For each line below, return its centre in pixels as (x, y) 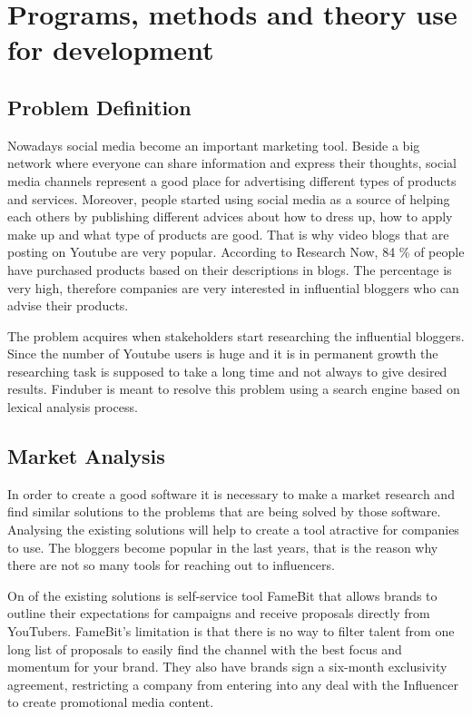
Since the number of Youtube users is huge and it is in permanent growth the (223, 354)
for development (111, 49)
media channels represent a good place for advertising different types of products (232, 180)
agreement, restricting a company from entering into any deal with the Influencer (233, 684)
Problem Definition (99, 107)
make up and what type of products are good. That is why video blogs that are (228, 234)
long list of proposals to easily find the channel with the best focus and (205, 648)
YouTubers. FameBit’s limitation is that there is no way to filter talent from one (231, 631)
